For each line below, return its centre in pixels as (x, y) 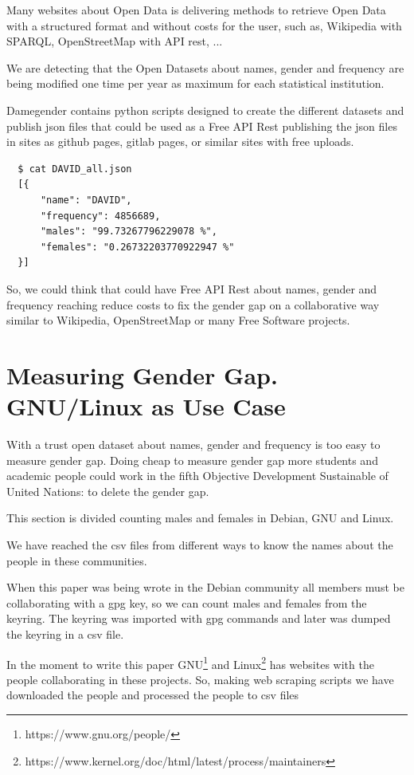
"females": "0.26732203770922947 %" (137, 247)
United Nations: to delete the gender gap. (108, 491)
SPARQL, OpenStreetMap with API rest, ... (115, 41)
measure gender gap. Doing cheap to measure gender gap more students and (192, 460)
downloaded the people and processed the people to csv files (153, 695)
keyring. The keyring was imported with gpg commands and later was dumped (199, 618)
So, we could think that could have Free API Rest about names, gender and (192, 288)
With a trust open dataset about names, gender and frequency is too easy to (193, 444)
